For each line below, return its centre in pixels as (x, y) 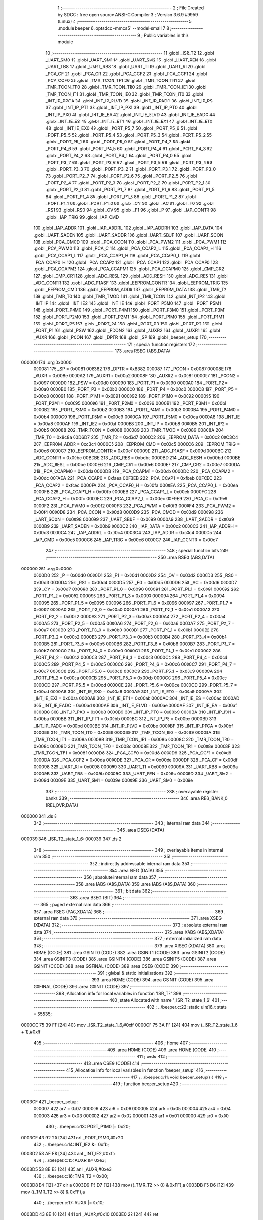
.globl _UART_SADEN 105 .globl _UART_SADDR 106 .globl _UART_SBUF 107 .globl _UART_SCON (128, 235)
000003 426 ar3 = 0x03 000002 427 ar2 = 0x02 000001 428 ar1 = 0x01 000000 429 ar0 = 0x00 (131, 1116)
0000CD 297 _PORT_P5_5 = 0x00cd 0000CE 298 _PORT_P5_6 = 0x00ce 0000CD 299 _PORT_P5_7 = (135, 685)
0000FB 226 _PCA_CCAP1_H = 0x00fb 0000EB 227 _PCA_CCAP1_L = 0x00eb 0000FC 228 (125, 492)
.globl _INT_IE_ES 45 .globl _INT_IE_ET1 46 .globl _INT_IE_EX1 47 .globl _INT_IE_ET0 (129, 122)
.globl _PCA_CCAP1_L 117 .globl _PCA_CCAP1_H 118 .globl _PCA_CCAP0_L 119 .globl (117, 255)
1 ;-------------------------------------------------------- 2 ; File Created (131, 8)
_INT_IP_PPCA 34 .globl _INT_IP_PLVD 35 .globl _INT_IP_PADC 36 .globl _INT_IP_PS (129, 101)
